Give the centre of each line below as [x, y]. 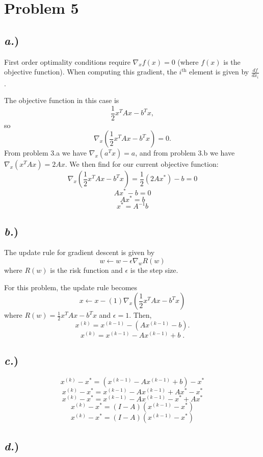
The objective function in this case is [62, 100]
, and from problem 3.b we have [185, 153]
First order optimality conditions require [67, 61]
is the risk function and [86, 270]
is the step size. [154, 270]
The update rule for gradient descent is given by [80, 252]
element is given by [219, 72]
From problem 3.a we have [46, 153]
